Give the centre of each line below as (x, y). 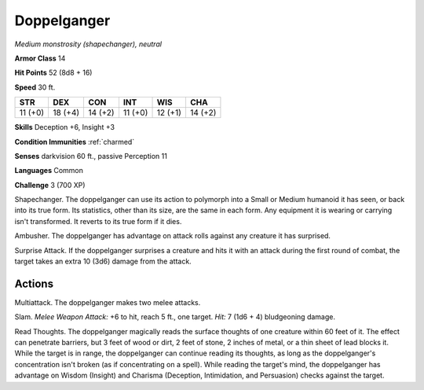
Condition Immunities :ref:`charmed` (75, 142)
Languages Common (49, 171)
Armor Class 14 (40, 58)
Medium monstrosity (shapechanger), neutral (88, 44)
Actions (34, 283)
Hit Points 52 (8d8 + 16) (53, 73)
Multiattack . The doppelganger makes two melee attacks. (108, 302)
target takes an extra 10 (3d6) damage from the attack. (103, 261)
